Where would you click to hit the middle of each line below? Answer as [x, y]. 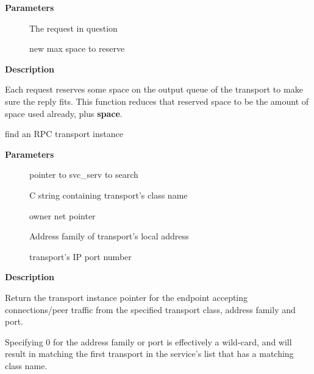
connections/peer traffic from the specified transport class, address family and [150, 309]
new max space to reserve [77, 48]
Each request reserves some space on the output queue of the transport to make [154, 89]
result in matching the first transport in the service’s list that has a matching [149, 354]
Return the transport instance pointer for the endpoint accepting [127, 297]
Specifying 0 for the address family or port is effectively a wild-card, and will [148, 341]
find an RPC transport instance [64, 134]
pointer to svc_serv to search [84, 175]
